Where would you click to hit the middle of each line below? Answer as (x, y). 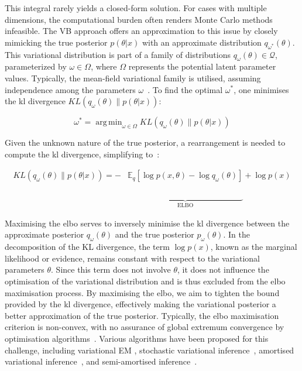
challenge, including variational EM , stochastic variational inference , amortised (150, 350)
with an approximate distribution (202, 42)
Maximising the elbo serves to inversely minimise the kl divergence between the (147, 223)
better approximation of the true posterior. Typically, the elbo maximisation (142, 315)
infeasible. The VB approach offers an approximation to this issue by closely (141, 31)
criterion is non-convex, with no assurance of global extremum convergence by (145, 327)
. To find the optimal (185, 89)
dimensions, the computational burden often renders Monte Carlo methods (139, 19)
